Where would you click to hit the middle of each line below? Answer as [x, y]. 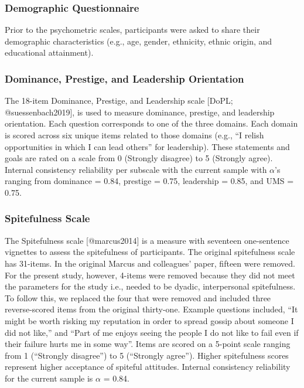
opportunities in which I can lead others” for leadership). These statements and [147, 146]
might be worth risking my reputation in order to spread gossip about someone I [149, 320]
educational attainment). [49, 52]
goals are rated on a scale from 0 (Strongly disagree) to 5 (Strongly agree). [139, 158]
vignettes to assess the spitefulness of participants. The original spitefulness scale [150, 252]
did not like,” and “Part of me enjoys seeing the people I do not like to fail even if [152, 332]
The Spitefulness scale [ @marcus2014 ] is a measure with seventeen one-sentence [147, 240]
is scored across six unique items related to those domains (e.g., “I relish [134, 135]
